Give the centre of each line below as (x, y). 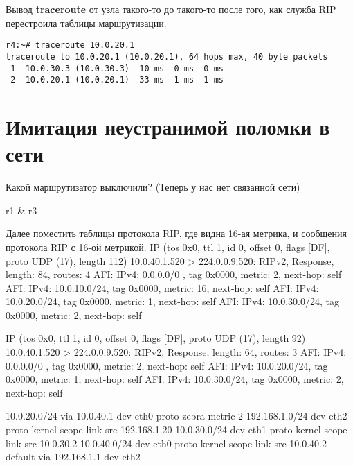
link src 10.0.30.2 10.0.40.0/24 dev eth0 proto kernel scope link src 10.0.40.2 (166, 443)
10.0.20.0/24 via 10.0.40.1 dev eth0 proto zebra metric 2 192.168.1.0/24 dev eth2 (176, 416)
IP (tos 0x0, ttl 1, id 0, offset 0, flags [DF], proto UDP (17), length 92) (156, 338)
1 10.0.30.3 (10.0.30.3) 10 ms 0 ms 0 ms (117, 68)
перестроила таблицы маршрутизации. (86, 23)
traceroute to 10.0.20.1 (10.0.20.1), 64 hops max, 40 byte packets (167, 57)
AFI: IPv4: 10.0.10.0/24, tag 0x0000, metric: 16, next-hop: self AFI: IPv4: (162, 287)
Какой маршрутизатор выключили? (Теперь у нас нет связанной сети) (153, 187)
